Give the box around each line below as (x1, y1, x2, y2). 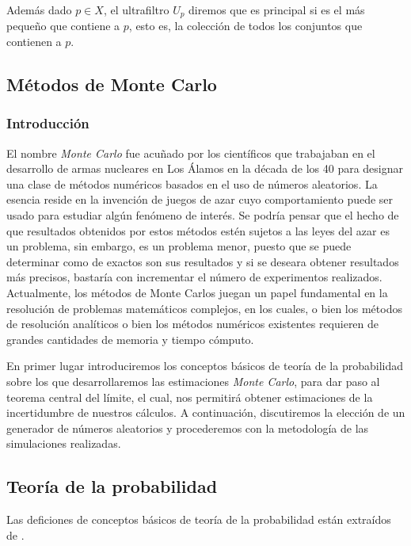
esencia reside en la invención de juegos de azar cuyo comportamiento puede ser (6, 191, 394, 208)
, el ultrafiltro (103, 2, 169, 17)
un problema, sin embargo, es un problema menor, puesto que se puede (6, 238, 352, 254)
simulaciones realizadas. (6, 435, 121, 452)
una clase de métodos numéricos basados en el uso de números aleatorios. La (6, 175, 378, 192)
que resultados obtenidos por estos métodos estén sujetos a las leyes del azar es (6, 222, 390, 239)
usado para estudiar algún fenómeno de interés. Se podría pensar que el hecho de (6, 207, 399, 223)
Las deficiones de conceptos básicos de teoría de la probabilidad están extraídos (6, 511, 391, 528)
